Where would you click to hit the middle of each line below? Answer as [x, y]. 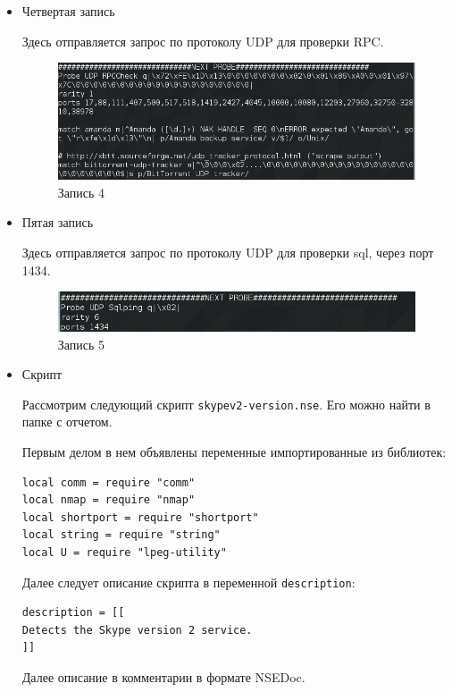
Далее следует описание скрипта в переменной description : [188, 582]
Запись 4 [81, 192]
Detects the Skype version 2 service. [137, 630]
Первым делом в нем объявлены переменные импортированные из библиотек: [234, 452]
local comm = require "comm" [109, 482]
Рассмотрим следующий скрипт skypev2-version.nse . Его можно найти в [226, 404]
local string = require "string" [121, 535]
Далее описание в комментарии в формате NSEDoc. [163, 677]
